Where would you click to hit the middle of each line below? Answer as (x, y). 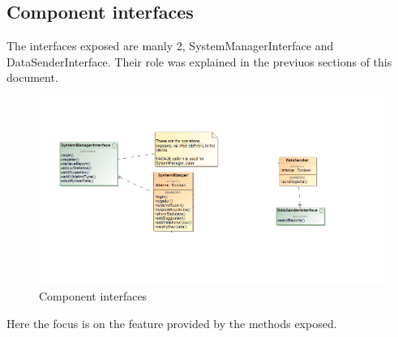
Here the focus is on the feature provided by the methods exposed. (172, 323)
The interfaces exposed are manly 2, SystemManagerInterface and (170, 46)
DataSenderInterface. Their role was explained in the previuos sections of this (199, 61)
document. (32, 77)
